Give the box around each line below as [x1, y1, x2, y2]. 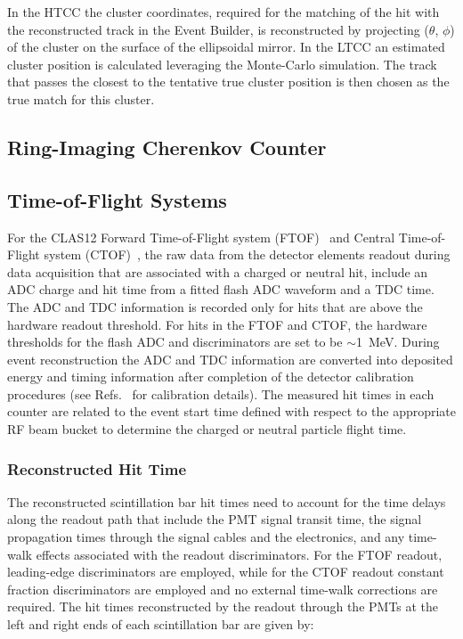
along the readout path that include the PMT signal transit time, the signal [7, 510, 422, 528]
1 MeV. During [356, 332, 440, 351]
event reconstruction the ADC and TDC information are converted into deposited [7, 349, 453, 368]
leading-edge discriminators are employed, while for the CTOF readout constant [7, 562, 444, 581]
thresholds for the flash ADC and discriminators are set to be [7, 332, 343, 351]
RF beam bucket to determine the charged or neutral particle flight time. [7, 420, 407, 438]
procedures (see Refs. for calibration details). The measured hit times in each [7, 384, 435, 403]
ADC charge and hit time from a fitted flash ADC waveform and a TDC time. [7, 280, 435, 299]
